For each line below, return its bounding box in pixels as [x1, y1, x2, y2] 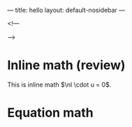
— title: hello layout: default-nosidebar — [7, 6, 126, 14]
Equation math [7, 105, 94, 121]
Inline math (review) [7, 57, 126, 73]
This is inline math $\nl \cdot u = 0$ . [7, 80, 112, 89]
